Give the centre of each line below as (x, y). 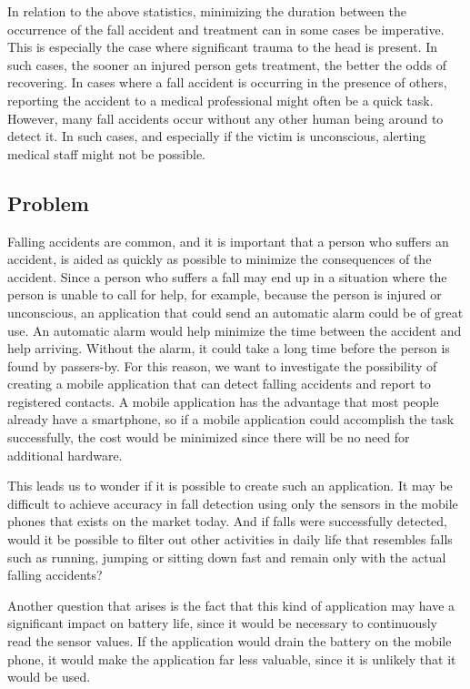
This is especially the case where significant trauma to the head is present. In (223, 47)
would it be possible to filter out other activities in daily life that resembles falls (230, 539)
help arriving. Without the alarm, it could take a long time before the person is (229, 348)
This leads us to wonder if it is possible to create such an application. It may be (230, 486)
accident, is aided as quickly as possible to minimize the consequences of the (220, 259)
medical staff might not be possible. (106, 153)
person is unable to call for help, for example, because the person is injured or (225, 294)
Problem (48, 203)
